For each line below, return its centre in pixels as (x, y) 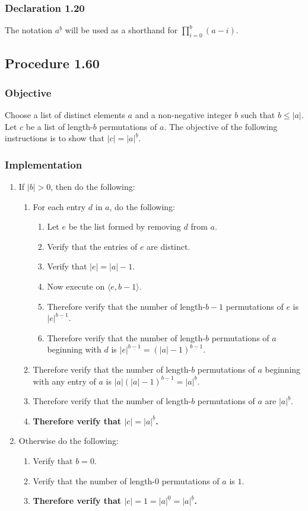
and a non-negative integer (183, 115)
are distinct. (169, 246)
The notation (29, 30)
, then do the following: (93, 187)
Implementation (44, 164)
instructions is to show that (55, 138)
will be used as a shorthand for (121, 30)
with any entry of (64, 381)
